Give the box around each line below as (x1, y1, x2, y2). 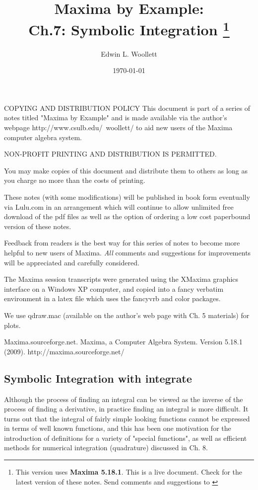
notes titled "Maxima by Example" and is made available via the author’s (4, 112, 227, 123)
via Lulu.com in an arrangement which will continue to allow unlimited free (4, 201, 234, 212)
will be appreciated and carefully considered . (4, 257, 139, 267)
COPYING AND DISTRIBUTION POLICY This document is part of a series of (4, 102, 251, 113)
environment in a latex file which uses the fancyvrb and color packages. (4, 293, 221, 304)
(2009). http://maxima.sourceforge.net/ (4, 346, 125, 356)
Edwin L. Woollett (101, 48, 157, 59)
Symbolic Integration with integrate (4, 370, 192, 386)
